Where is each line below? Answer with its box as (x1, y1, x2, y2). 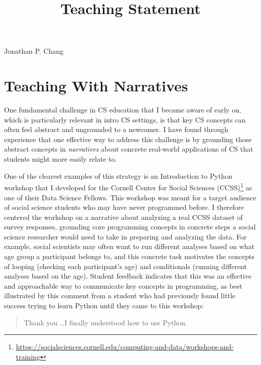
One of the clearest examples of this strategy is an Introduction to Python (4, 170, 232, 181)
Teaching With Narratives (4, 75, 188, 96)
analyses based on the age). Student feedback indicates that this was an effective (4, 271, 252, 281)
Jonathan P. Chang (4, 46, 64, 56)
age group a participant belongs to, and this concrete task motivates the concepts (4, 251, 255, 262)
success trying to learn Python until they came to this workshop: (4, 300, 204, 311)
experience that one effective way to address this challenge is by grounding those (4, 134, 252, 144)
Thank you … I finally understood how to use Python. (24, 317, 188, 327)
